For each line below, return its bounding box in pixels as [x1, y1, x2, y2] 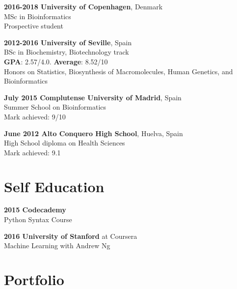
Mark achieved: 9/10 [4, 111, 66, 121]
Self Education [4, 176, 105, 196]
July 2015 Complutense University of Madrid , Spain [4, 92, 182, 102]
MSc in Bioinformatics [4, 11, 71, 21]
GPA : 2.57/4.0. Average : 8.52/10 [4, 56, 108, 66]
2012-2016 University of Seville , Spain [4, 37, 132, 47]
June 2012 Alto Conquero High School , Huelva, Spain [4, 128, 183, 138]
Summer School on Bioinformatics [4, 102, 106, 112]
